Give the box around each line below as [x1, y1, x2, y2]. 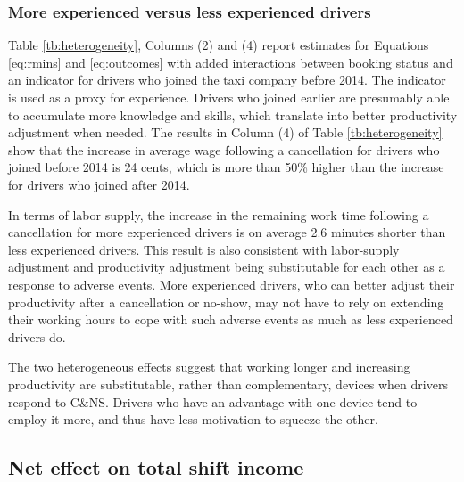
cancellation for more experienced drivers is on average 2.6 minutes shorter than [8, 223, 446, 241]
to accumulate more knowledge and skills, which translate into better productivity [8, 105, 458, 124]
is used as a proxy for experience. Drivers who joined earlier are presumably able [8, 88, 450, 106]
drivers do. [8, 327, 66, 346]
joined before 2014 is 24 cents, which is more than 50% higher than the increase [8, 158, 444, 176]
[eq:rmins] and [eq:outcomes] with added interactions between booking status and [8, 53, 453, 71]
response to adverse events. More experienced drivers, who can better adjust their [8, 274, 455, 293]
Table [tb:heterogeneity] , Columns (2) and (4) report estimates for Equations [8, 36, 429, 54]
